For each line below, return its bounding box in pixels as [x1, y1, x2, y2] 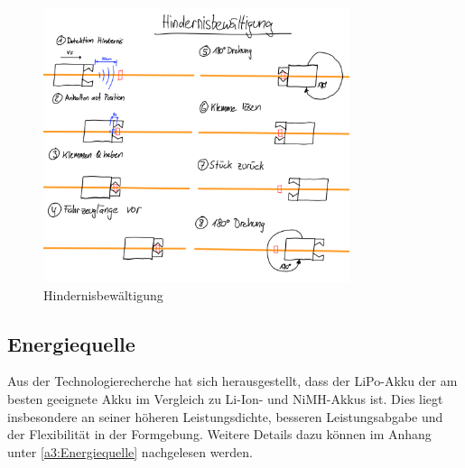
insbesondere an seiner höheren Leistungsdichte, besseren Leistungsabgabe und [7, 407, 443, 426]
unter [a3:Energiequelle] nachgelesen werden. [7, 442, 253, 461]
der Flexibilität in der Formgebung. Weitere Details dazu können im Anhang [7, 425, 432, 444]
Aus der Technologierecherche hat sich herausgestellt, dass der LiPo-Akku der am [7, 372, 458, 390]
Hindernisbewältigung [43, 285, 163, 304]
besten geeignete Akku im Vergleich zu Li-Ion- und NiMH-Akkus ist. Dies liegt [7, 390, 443, 408]
